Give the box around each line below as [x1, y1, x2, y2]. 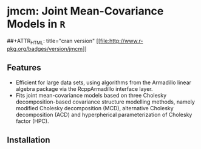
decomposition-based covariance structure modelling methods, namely [15, 98, 195, 105]
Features [7, 62, 41, 73]
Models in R [7, 17, 66, 31]
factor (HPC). [15, 117, 49, 125]
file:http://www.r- [100, 37, 143, 44]
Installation [7, 134, 50, 145]
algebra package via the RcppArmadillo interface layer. [15, 85, 153, 92]
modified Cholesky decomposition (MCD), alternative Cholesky [15, 104, 174, 111]
